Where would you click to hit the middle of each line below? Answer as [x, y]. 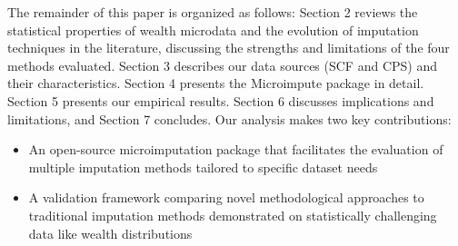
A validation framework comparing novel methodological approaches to [226, 197]
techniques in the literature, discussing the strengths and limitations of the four [229, 48]
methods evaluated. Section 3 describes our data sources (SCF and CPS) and [223, 65]
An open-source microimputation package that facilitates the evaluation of [236, 149]
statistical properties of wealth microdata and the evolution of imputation [213, 30]
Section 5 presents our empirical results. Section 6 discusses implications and [221, 100]
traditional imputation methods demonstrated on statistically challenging [233, 215]
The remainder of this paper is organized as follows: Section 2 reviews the [213, 12]
